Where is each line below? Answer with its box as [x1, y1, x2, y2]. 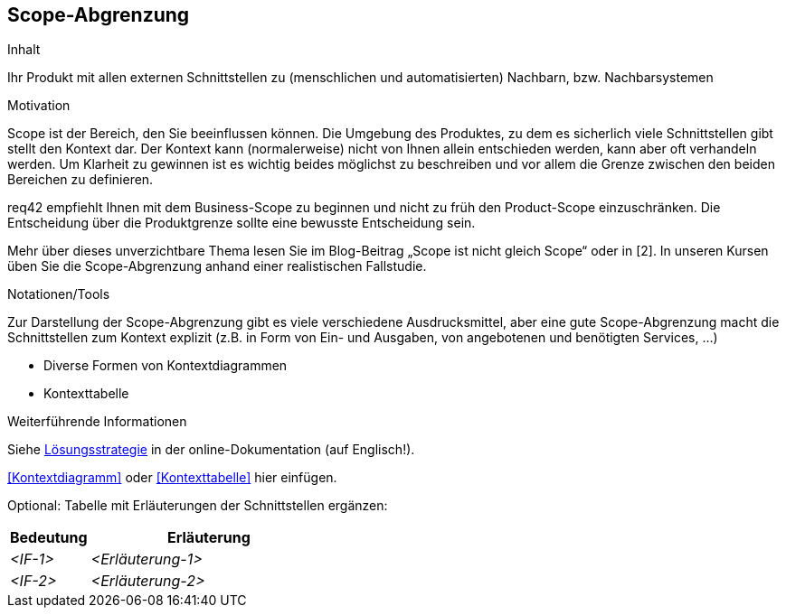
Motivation [7, 98, 71, 114]
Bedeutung [10, 528, 88, 547]
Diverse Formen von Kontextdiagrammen [43, 358, 288, 374]
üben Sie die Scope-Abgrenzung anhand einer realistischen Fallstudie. [7, 258, 427, 275]
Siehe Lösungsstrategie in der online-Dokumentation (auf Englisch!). [7, 442, 415, 458]
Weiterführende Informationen [7, 414, 187, 430]
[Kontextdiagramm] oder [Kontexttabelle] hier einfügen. [7, 470, 337, 486]
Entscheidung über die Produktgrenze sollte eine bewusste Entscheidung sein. [7, 215, 476, 231]
